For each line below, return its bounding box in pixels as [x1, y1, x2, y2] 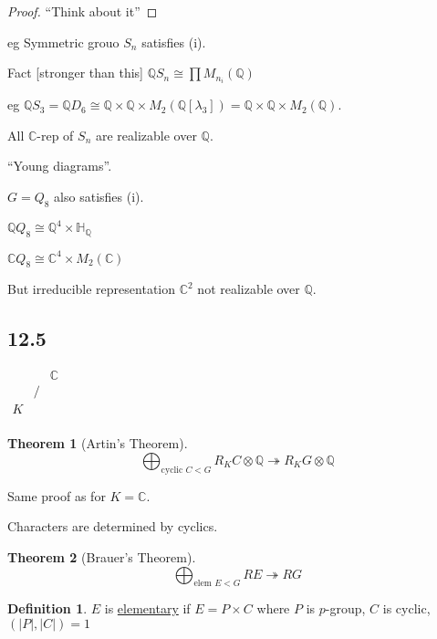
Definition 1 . [7, 599, 88, 618]
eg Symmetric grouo [7, 32, 120, 51]
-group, [325, 599, 366, 618]
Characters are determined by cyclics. [7, 517, 218, 536]
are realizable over [95, 125, 197, 144]
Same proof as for [7, 486, 106, 505]
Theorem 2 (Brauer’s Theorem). [7, 547, 196, 566]
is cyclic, [382, 599, 431, 618]
